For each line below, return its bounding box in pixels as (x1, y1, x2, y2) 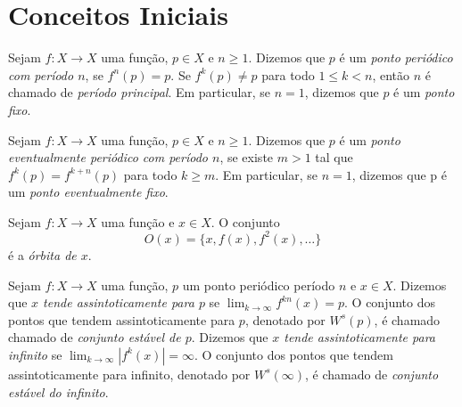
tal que (315, 148, 353, 167)
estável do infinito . (8, 382, 109, 401)
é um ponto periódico (339, 48, 453, 67)
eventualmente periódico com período (8, 148, 208, 167)
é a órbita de (8, 245, 77, 264)
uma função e (101, 212, 175, 231)
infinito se (8, 345, 62, 363)
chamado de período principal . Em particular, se (8, 83, 271, 102)
